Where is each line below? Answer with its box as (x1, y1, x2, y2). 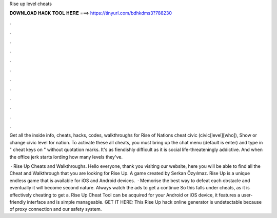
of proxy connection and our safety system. (9, 206, 102, 212)
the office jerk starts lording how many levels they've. (9, 154, 123, 160)
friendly (9, 199, 26, 205)
